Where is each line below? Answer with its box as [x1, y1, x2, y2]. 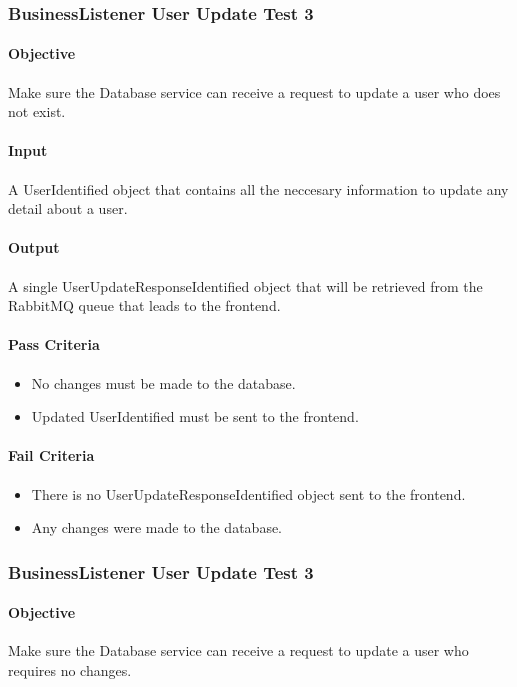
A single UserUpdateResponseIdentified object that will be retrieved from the [8, 275, 483, 296]
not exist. [8, 101, 66, 122]
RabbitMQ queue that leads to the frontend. [8, 295, 281, 316]
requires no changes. [8, 660, 132, 680]
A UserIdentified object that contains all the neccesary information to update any [8, 178, 509, 199]
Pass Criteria [8, 334, 100, 355]
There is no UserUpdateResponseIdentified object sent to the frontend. [31, 483, 466, 504]
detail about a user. [8, 198, 128, 219]
